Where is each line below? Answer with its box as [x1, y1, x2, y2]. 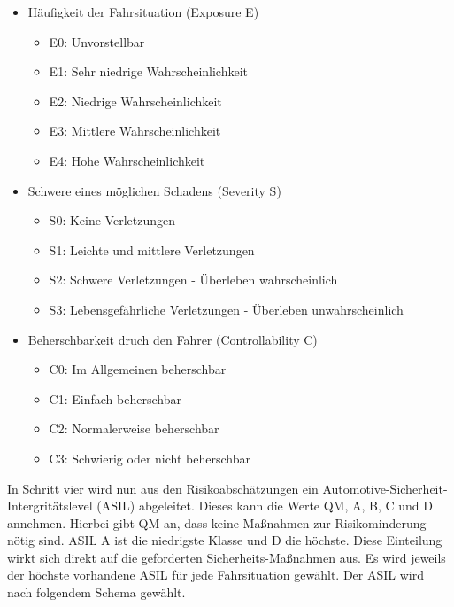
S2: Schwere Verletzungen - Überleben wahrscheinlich [49, 270, 338, 289]
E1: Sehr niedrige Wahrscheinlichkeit [49, 62, 249, 81]
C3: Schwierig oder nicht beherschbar [49, 448, 250, 467]
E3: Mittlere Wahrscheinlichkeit [49, 121, 221, 140]
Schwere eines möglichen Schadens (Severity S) [27, 181, 281, 199]
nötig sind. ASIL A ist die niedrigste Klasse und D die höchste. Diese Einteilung [7, 531, 442, 549]
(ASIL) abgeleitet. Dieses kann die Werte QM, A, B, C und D [96, 496, 433, 515]
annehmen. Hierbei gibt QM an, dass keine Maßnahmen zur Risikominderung [7, 513, 427, 532]
